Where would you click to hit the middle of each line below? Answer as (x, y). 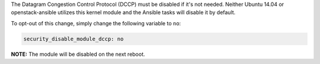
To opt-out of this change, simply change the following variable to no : (96, 23)
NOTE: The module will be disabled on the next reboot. (78, 54)
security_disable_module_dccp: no (73, 39)
